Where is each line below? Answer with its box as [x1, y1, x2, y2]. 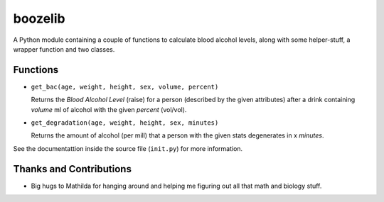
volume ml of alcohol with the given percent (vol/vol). [31, 105, 187, 113]
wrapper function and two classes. [13, 45, 115, 53]
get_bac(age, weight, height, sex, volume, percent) [31, 82, 219, 91]
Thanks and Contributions [13, 163, 132, 175]
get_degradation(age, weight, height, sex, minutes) [31, 119, 219, 127]
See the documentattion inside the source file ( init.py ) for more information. [13, 144, 243, 152]
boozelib [13, 11, 65, 26]
